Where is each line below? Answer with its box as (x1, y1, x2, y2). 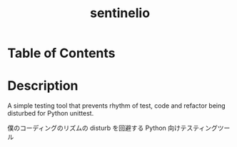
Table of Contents (7, 45, 116, 61)
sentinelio (89, 5, 151, 21)
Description (7, 78, 79, 94)
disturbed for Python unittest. (7, 109, 94, 118)
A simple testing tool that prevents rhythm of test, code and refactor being (7, 101, 226, 110)
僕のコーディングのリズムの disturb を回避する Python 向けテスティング (7, 123, 218, 133)
